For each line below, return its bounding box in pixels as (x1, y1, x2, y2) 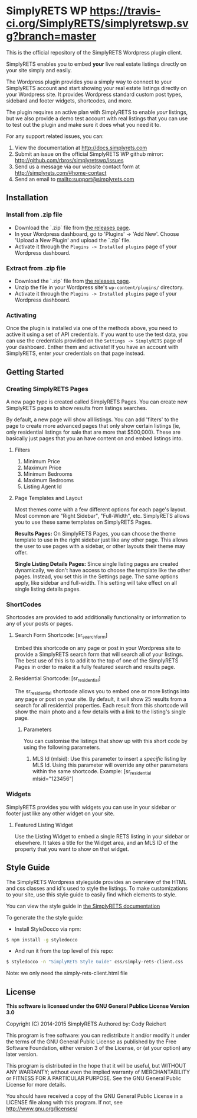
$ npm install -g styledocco (6, 937, 78, 943)
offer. (14, 549, 28, 556)
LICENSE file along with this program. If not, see (6, 1099, 123, 1106)
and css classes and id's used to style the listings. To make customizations (6, 885, 188, 892)
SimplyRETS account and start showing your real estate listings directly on (6, 84, 187, 91)
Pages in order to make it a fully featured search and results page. (14, 664, 176, 670)
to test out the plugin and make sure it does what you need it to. (6, 121, 161, 128)
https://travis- (89, 4, 161, 18)
